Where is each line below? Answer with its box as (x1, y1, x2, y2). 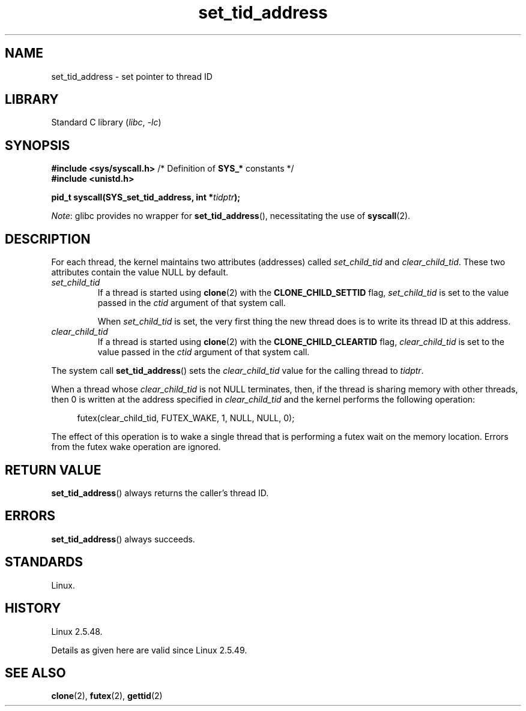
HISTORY (5, 601, 61, 616)
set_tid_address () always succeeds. (51, 533, 195, 544)
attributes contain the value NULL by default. (51, 267, 229, 278)
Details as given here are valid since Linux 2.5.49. (51, 644, 247, 655)
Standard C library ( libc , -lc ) (51, 117, 162, 128)
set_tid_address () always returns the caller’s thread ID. (51, 487, 269, 498)
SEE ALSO (5, 665, 66, 680)
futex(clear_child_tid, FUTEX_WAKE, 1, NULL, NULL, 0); (77, 413, 295, 424)
